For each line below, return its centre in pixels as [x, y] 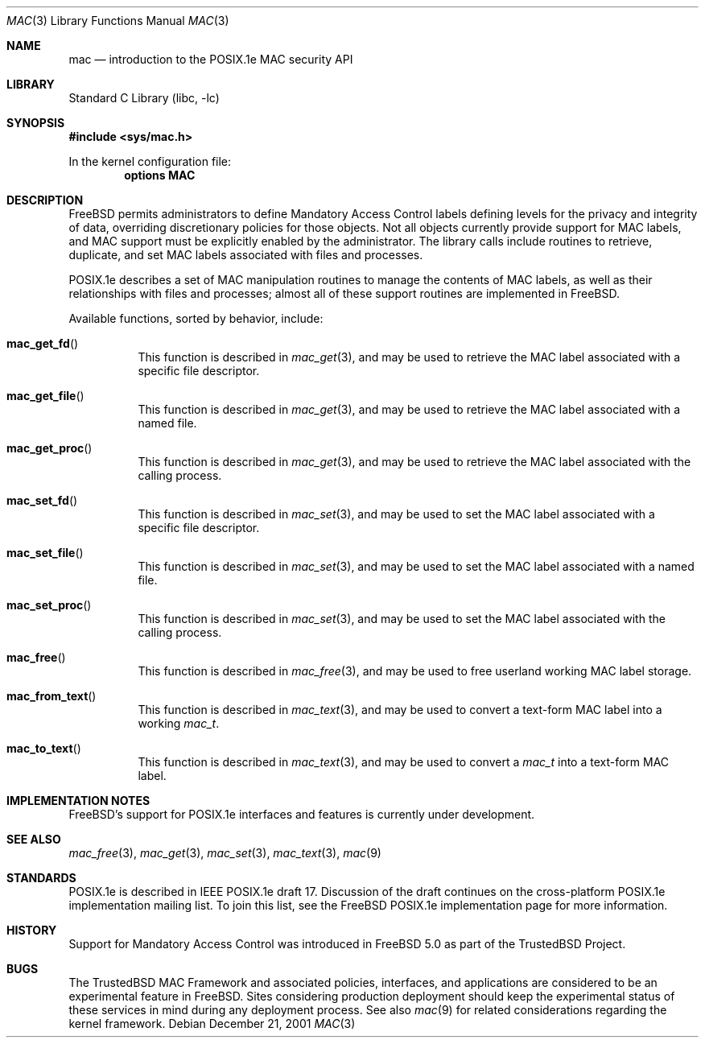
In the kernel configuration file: [150, 161]
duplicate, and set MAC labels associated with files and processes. [246, 255]
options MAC [160, 175]
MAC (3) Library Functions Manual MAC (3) [118, 21]
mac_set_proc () [49, 605]
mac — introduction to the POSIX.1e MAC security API [211, 59]
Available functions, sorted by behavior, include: [196, 318]
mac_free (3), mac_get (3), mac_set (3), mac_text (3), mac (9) [225, 853]
